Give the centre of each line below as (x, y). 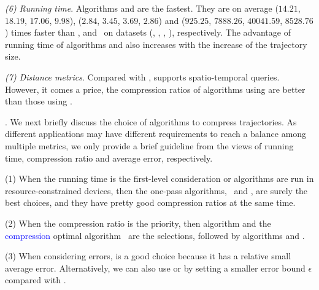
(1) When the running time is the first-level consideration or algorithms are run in (159, 178)
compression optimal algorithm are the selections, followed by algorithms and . (155, 235)
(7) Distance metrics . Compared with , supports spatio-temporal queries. (142, 76)
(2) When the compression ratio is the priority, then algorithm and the (138, 223)
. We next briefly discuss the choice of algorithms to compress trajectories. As (151, 121)
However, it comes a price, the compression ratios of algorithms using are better (155, 89)
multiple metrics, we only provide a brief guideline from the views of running (149, 145)
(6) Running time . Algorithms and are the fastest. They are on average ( (142, 8)
